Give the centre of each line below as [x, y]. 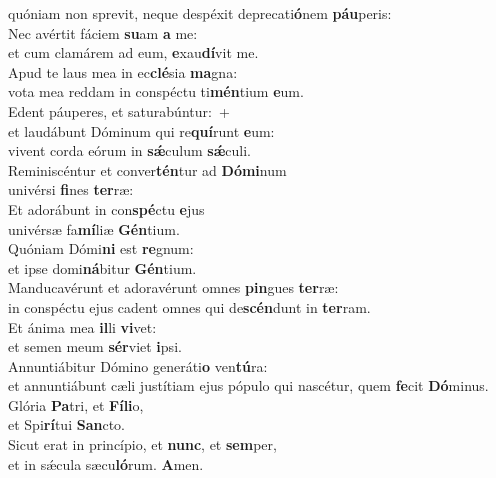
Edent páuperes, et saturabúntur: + [119, 110]
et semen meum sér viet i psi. [95, 346]
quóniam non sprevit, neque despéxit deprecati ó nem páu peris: [200, 13]
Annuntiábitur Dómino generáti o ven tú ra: [138, 365]
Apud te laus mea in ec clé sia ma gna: [123, 71]
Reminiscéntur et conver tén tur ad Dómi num [147, 169]
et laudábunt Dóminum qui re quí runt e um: [141, 130]
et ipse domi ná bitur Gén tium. [102, 267]
